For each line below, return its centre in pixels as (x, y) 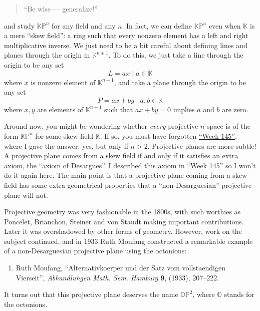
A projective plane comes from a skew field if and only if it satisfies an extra (121, 155)
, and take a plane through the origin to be (180, 82)
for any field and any (84, 25)
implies (184, 109)
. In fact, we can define (157, 25)
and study (20, 25)
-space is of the (227, 126)
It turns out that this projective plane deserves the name (91, 294)
